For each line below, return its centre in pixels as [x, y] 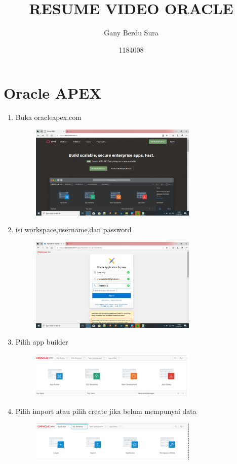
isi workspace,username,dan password [73, 229]
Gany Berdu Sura [131, 33]
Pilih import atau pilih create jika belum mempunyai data [106, 411]
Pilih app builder [42, 342]
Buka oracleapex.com [48, 117]
